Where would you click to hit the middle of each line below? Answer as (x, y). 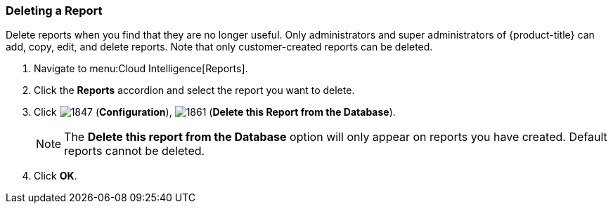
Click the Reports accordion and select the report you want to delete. (194, 90)
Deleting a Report (54, 11)
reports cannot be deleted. (135, 151)
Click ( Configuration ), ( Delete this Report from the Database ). (215, 112)
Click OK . (56, 176)
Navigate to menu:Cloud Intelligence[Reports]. (141, 69)
